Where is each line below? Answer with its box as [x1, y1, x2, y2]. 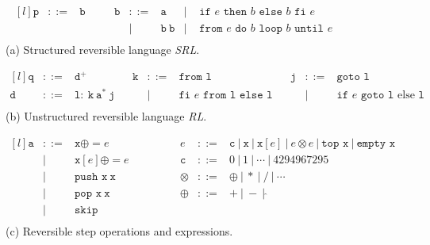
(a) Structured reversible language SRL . [6, 41, 200, 58]
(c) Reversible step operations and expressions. [6, 223, 233, 239]
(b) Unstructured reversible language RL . [6, 108, 207, 124]
